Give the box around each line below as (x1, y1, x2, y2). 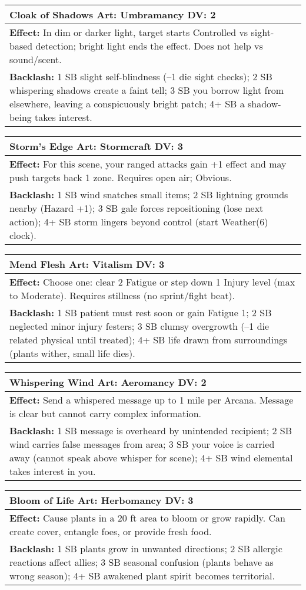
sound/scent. (9, 53, 62, 66)
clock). (9, 228, 36, 242)
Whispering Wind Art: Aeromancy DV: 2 (9, 375, 207, 389)
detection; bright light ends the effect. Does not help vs (35, 39, 263, 53)
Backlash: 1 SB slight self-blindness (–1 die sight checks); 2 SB (9, 70, 272, 83)
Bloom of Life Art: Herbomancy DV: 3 (9, 493, 194, 507)
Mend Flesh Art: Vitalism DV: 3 (9, 257, 165, 271)
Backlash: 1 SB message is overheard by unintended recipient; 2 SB (9, 424, 292, 437)
